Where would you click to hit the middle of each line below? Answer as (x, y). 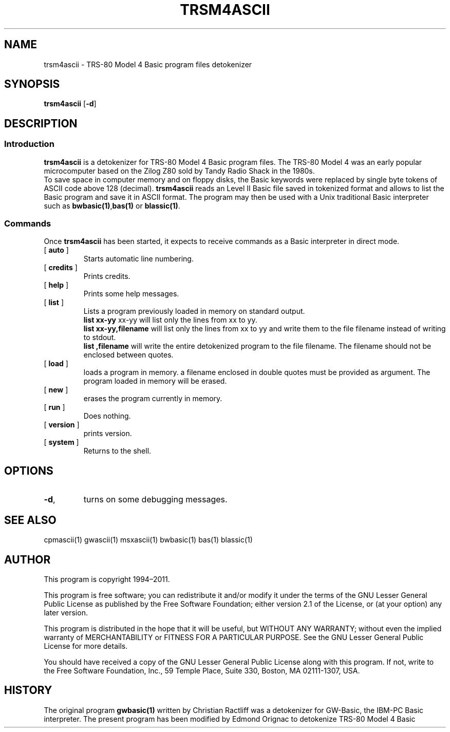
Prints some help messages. (131, 294)
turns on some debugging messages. (155, 500)
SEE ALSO (30, 520)
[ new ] (56, 390)
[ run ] (54, 407)
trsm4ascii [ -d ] (70, 104)
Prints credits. (107, 276)
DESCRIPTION (41, 123)
